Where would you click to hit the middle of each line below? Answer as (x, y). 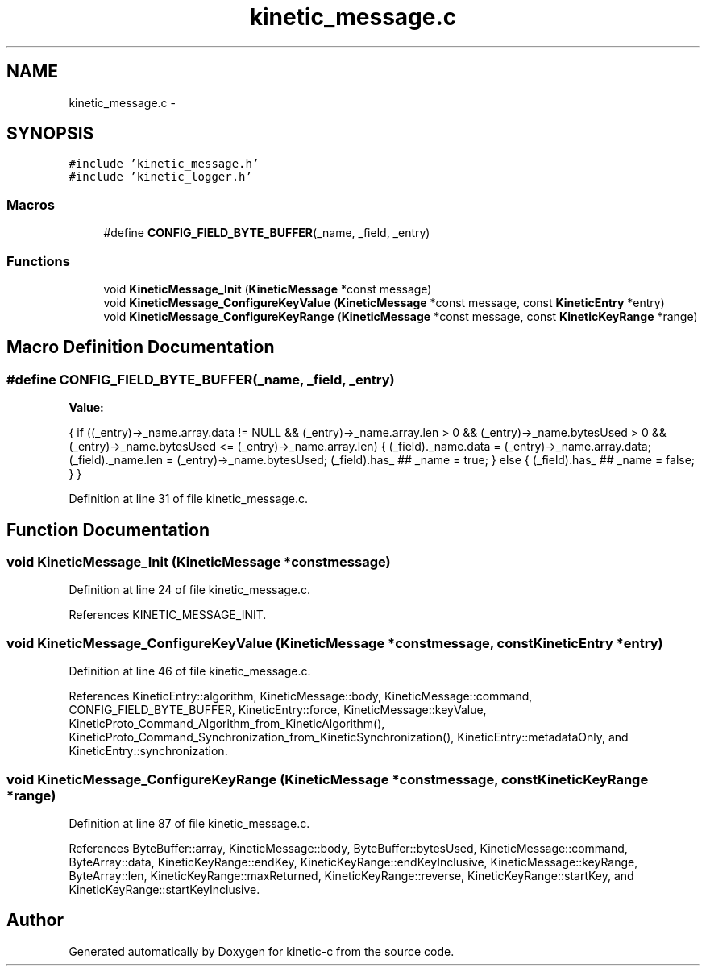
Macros (31, 204)
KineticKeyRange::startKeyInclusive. (164, 889)
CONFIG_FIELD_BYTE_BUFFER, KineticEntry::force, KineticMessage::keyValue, (278, 710)
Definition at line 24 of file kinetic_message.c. (190, 590)
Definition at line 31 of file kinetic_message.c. (189, 499)
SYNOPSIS (50, 134)
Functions (38, 261)
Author (35, 920)
